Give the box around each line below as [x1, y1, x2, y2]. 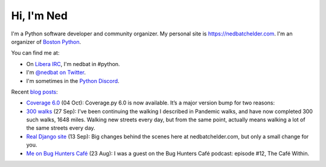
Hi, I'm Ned [11, 9, 68, 22]
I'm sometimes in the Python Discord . [26, 77, 120, 84]
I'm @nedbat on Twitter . [26, 69, 86, 76]
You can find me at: [11, 49, 60, 56]
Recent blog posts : [11, 88, 59, 96]
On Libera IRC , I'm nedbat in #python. [26, 60, 120, 67]
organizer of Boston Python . [11, 38, 81, 45]
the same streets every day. [26, 124, 96, 132]
